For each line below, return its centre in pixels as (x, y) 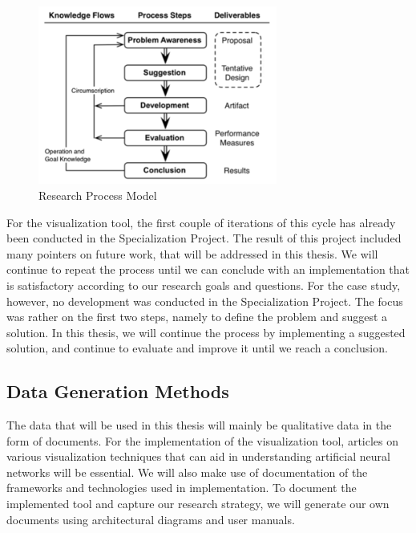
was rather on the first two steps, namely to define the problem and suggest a (197, 317)
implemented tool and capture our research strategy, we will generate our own (198, 504)
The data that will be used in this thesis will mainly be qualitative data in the (199, 425)
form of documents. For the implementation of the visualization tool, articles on (203, 440)
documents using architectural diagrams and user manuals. (151, 519)
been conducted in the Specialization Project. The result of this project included (204, 238)
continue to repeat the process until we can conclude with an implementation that (208, 269)
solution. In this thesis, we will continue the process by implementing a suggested (206, 332)
